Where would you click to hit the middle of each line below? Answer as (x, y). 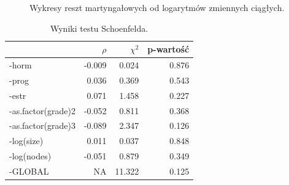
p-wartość (168, 49)
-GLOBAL (29, 171)
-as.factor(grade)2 (42, 110)
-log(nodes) (30, 156)
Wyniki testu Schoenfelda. (99, 28)
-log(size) (26, 141)
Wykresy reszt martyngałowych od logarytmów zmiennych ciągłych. (157, 7)
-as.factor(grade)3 (42, 125)
